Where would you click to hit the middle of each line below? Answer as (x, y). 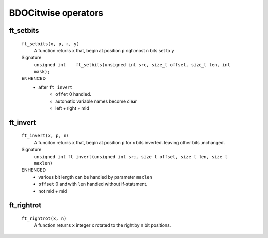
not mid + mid (53, 191)
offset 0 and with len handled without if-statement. (93, 184)
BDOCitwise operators (56, 13)
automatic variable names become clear (96, 101)
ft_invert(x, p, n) (45, 136)
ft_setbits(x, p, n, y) (50, 44)
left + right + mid (72, 108)
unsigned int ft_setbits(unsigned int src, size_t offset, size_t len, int (132, 64)
